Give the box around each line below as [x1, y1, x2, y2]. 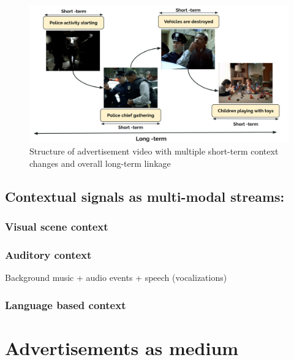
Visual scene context [5, 218, 108, 234]
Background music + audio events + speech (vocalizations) [5, 271, 227, 284]
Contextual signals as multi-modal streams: [5, 186, 285, 205]
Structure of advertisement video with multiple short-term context [29, 145, 279, 158]
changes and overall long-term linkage [29, 156, 171, 169]
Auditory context [5, 247, 92, 262]
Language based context [5, 297, 126, 312]
